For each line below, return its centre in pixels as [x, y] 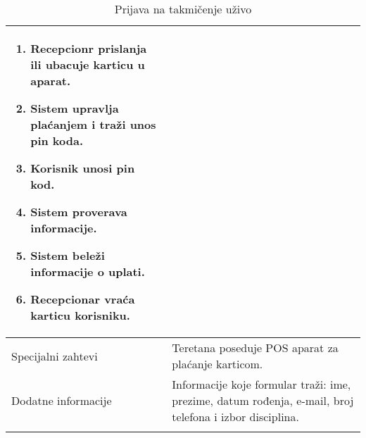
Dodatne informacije [62, 400]
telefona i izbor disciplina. [235, 417]
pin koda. [57, 140]
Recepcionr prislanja [89, 48]
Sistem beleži [68, 255]
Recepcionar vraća [83, 299]
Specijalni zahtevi [55, 356]
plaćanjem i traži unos [93, 124]
